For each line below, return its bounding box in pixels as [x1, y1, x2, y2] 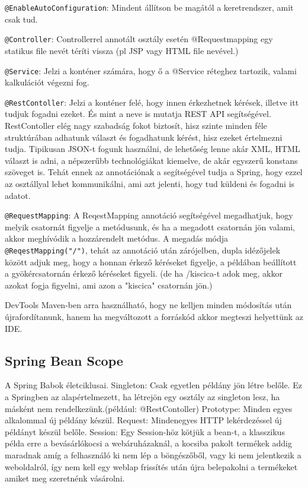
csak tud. [5, 12, 38, 25]
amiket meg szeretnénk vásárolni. [5, 472, 125, 484]
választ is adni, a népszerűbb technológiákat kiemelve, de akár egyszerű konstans [5, 154, 298, 166]
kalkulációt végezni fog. [5, 76, 89, 88]
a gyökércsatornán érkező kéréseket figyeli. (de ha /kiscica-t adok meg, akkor [5, 267, 283, 280]
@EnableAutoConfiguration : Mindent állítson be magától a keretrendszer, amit [5, 1, 294, 13]
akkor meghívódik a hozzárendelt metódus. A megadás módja [5, 232, 229, 245]
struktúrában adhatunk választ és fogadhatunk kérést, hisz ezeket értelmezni [5, 131, 283, 143]
